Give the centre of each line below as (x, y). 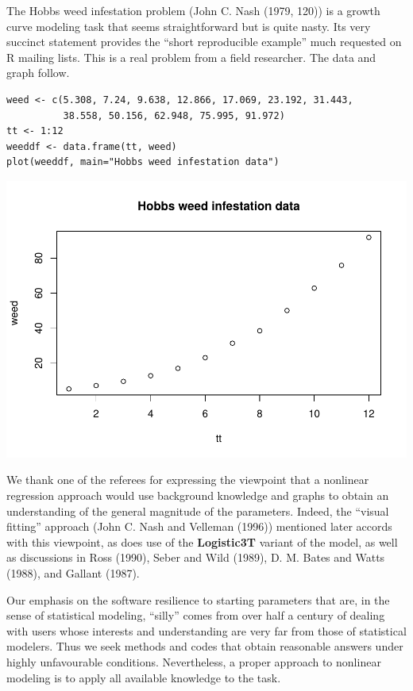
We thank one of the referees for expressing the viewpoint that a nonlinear (188, 480)
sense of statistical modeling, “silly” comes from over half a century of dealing (196, 615)
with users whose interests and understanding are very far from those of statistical (206, 630)
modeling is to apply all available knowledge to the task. (144, 677)
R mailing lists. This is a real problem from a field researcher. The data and (191, 57)
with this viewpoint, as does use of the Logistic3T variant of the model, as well (202, 541)
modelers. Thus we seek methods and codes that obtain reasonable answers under (205, 646)
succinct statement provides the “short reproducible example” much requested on (204, 42)
